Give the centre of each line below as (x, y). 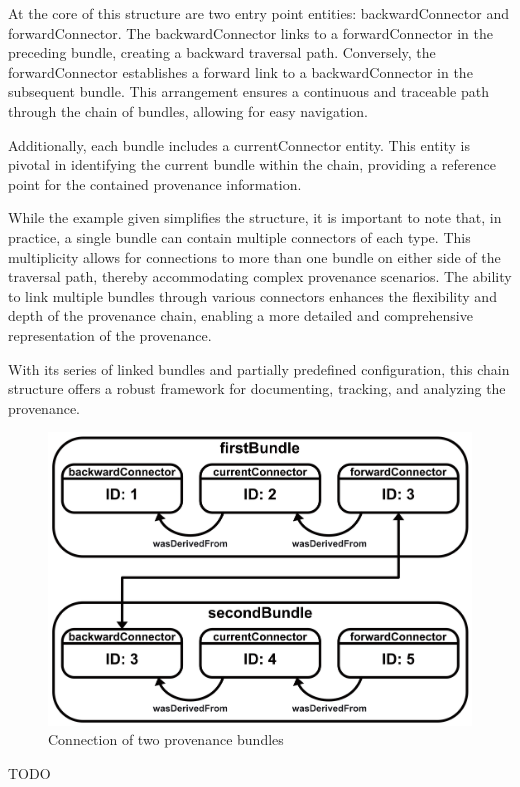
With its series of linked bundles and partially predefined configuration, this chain (259, 368)
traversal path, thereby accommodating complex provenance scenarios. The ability (260, 276)
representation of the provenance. (110, 334)
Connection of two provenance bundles (166, 739)
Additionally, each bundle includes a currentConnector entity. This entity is (239, 144)
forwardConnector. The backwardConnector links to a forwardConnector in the (250, 32)
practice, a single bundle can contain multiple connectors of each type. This (239, 236)
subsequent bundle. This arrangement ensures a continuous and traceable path (248, 91)
